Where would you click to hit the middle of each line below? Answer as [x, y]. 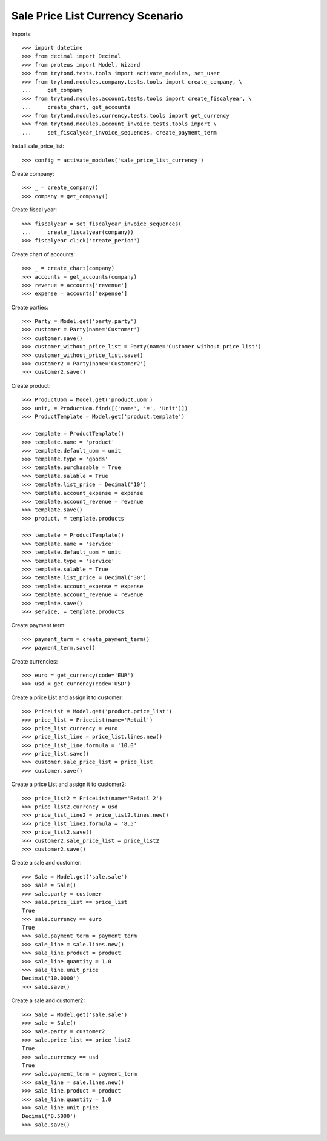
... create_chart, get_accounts [76, 107]
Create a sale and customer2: [48, 1000]
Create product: [31, 385]
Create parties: [30, 307]
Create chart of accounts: [43, 254]
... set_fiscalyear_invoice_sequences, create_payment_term [120, 132]
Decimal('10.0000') [51, 978]
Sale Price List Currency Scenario [97, 16]
